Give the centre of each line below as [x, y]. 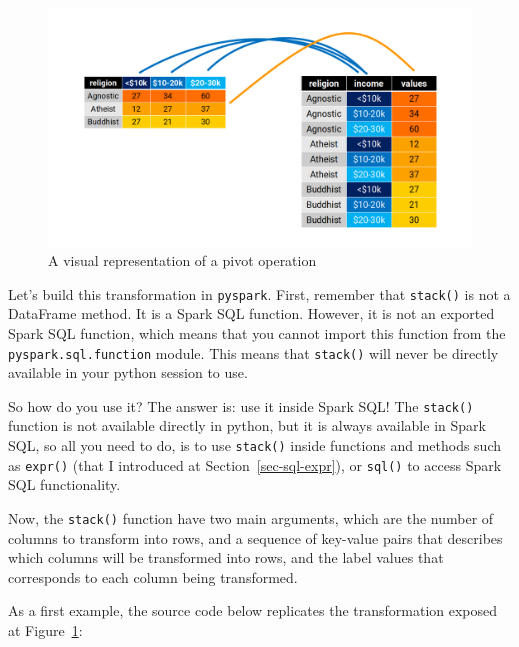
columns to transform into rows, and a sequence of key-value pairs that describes [255, 537]
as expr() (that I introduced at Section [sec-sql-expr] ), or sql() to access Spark [255, 464]
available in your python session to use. [128, 372]
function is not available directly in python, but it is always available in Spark [247, 425]
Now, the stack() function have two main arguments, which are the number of [251, 517]
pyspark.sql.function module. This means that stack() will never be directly [253, 352]
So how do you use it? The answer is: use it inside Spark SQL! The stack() [241, 405]
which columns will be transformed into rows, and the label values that [226, 557]
